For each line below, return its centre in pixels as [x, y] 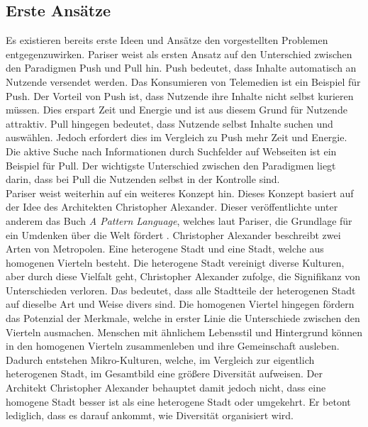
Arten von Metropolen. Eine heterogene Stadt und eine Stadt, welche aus [165, 249]
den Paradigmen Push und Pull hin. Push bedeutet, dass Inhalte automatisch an [181, 68]
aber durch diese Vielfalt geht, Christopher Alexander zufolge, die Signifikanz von [183, 276]
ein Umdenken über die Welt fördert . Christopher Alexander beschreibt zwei [173, 234]
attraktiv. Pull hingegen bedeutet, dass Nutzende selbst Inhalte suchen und [169, 123]
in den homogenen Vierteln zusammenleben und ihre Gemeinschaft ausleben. [173, 346]
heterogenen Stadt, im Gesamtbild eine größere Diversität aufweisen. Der [164, 373]
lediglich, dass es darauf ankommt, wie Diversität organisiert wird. [150, 415]
